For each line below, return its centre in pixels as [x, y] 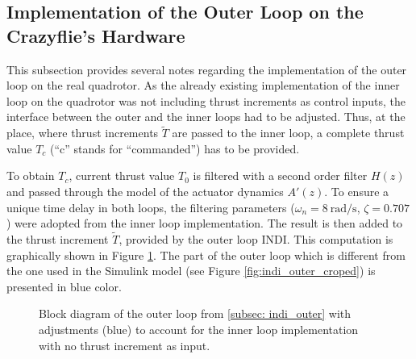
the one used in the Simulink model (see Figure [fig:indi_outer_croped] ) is [191, 271]
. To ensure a [357, 191]
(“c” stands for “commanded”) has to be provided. [175, 148]
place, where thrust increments [83, 133]
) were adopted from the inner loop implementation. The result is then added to [205, 223]
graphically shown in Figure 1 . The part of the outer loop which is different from [206, 255]
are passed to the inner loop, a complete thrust [288, 133]
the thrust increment [58, 238]
